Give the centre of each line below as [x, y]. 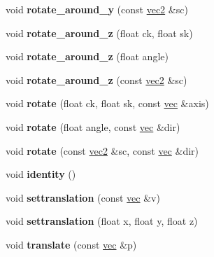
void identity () [41, 174]
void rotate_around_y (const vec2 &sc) [97, 9]
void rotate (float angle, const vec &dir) [93, 126]
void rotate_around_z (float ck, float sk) [99, 33]
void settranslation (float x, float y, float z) [102, 221]
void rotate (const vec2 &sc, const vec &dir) [102, 150]
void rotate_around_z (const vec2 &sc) [97, 79]
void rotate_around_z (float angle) [87, 56]
